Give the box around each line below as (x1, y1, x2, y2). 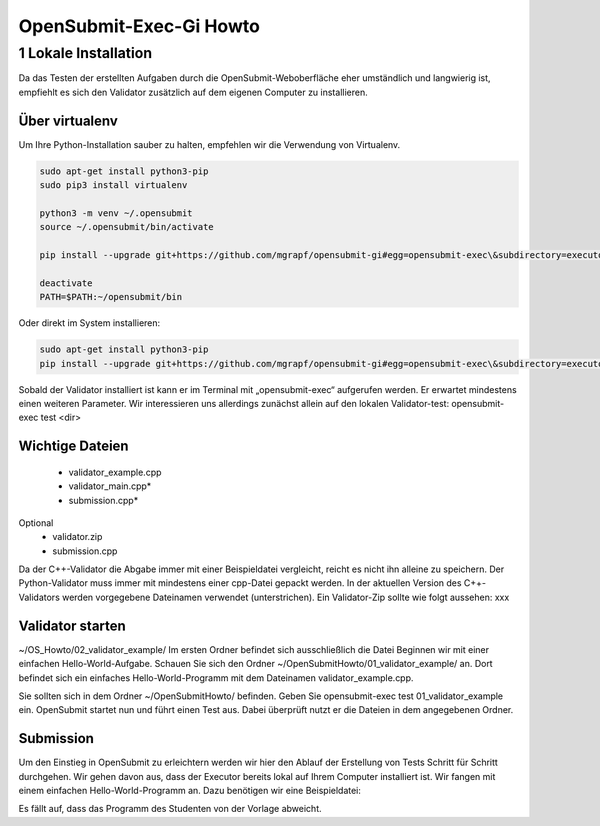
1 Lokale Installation (18, 44, 153, 62)
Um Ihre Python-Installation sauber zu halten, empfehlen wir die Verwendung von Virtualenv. (18, 138, 401, 150)
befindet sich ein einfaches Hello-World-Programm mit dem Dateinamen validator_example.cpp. (18, 671, 414, 684)
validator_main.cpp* (68, 480, 152, 492)
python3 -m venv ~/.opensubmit (39, 207, 194, 219)
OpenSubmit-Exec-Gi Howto (18, 15, 260, 37)
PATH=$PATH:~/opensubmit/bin (39, 291, 183, 303)
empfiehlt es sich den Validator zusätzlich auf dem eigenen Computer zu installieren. (18, 86, 369, 98)
